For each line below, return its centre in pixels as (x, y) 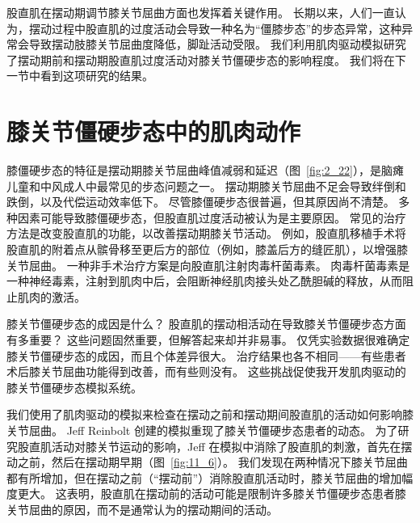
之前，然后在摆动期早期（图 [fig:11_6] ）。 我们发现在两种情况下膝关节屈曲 (212, 462)
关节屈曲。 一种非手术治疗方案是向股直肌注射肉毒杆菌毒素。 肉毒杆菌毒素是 (208, 265)
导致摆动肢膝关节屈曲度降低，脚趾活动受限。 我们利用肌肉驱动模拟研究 (217, 44)
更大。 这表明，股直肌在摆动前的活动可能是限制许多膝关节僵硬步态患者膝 (212, 493)
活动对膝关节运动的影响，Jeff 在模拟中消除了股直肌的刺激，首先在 (226, 446)
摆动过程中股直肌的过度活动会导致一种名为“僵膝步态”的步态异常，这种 (215, 28)
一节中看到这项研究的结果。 (80, 76)
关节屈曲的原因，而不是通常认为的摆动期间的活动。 (142, 509)
